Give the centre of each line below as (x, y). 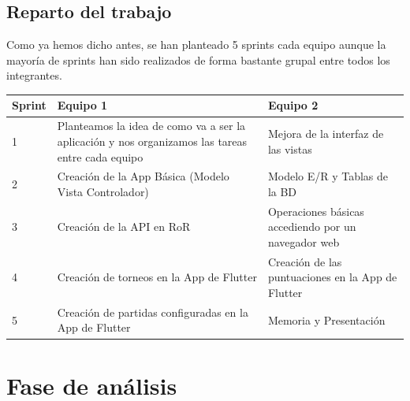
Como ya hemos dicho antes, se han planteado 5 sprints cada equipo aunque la (196, 45)
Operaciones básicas (316, 211)
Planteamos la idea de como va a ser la (151, 126)
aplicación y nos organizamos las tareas (152, 141)
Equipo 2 (293, 105)
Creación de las (305, 261)
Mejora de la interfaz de (326, 134)
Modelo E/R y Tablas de (328, 176)
